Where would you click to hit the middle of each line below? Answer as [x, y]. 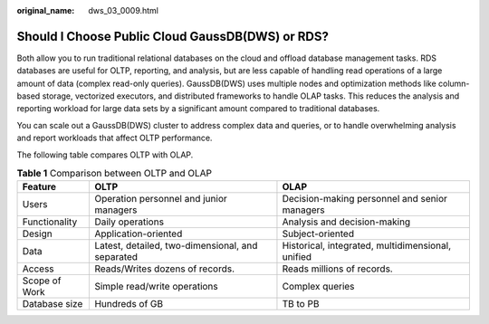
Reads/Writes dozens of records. [165, 269]
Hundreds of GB [129, 304]
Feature [39, 187]
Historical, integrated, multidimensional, [367, 246]
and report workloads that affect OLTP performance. [115, 138]
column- [454, 83]
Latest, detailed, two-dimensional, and [176, 246]
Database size [53, 304]
